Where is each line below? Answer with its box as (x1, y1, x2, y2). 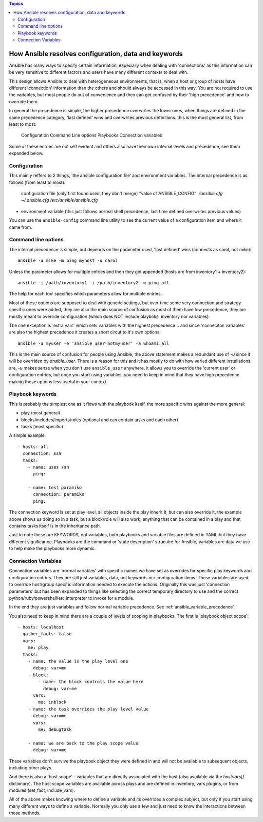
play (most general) (21, 410, 60, 416)
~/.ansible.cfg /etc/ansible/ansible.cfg (21, 197, 98, 203)
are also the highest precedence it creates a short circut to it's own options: (9, 329, 161, 335)
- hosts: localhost (18, 625, 64, 630)
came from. (9, 224, 33, 230)
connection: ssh (22, 451, 62, 456)
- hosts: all (18, 444, 49, 450)
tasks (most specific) (21, 423, 63, 429)
